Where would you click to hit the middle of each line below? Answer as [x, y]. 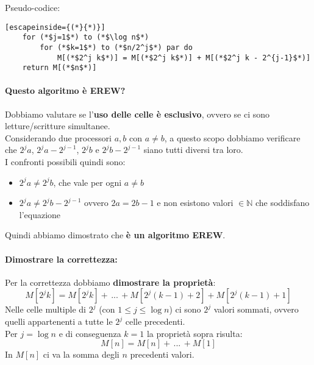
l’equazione [40, 214]
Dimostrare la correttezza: [61, 259]
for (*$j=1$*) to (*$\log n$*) [86, 37]
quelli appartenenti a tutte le [59, 321]
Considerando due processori [58, 137]
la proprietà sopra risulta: [194, 333]
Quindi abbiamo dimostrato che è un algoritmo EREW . [115, 235]
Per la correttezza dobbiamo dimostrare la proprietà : [110, 282]
